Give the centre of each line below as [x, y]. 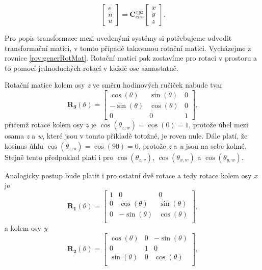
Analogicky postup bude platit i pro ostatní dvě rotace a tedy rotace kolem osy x [131, 175]
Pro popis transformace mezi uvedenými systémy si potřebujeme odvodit [118, 38]
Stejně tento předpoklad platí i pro [59, 157]
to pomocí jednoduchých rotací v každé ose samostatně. [91, 67]
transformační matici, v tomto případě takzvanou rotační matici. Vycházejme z [128, 48]
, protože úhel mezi [218, 125]
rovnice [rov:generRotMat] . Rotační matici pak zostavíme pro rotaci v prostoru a [131, 58]
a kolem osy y [26, 227]
